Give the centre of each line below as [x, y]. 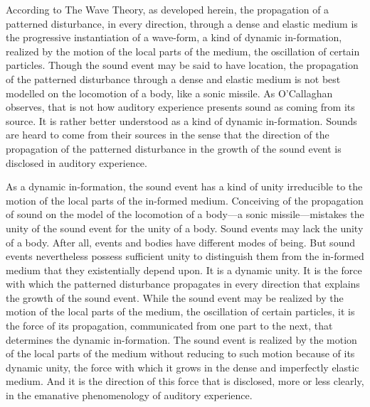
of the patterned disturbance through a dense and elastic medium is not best [173, 78]
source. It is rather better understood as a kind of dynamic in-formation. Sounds [181, 120]
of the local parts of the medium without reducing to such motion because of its [180, 353]
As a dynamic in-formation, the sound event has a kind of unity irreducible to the [184, 186]
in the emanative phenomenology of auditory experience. [129, 395]
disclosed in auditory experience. [76, 162]
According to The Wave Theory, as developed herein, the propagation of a [168, 9]
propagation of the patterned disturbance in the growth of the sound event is [174, 148]
